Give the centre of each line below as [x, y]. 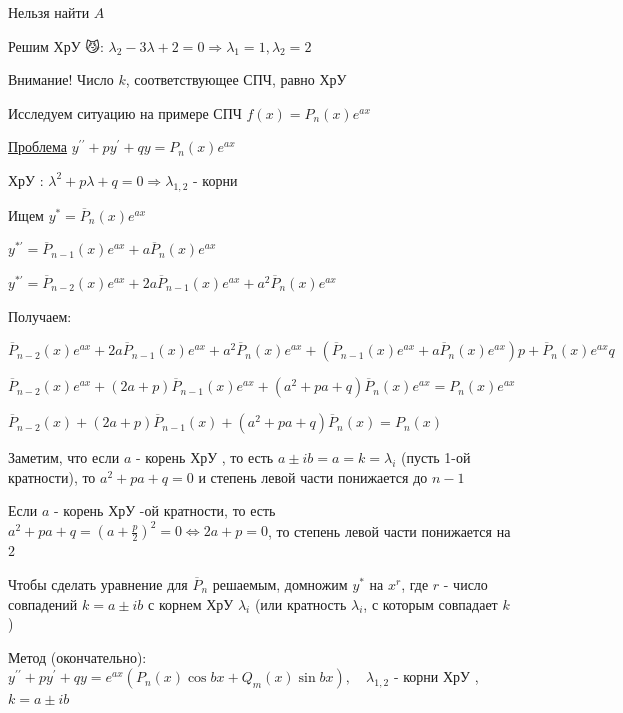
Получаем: [40, 315]
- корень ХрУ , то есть [204, 457]
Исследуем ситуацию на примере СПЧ [125, 112]
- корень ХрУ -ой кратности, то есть [164, 510]
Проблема [38, 146]
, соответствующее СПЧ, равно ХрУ [236, 79]
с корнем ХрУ [191, 603]
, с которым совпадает [430, 603]
